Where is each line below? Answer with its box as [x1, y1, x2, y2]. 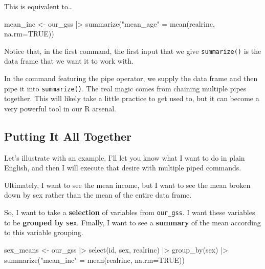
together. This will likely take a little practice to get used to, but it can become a [4, 93, 259, 104]
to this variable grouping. [4, 227, 83, 238]
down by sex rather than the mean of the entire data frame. [4, 189, 192, 200]
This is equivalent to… [4, 1, 73, 11]
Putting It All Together [4, 128, 132, 144]
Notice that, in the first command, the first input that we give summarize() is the [4, 45, 261, 56]
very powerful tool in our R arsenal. [4, 103, 117, 113]
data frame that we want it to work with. [4, 55, 134, 66]
